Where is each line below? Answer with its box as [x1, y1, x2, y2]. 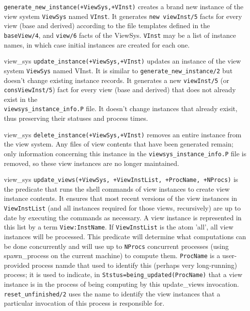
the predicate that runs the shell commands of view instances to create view [4, 183, 230, 194]
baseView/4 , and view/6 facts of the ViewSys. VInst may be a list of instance [4, 30, 236, 40]
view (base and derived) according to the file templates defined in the [4, 20, 210, 31]
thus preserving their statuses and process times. [4, 113, 148, 123]
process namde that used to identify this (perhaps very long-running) [31, 260, 237, 270]
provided [4, 260, 30, 270]
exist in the [4, 94, 37, 104]
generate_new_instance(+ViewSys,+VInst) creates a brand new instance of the [4, 1, 244, 11]
